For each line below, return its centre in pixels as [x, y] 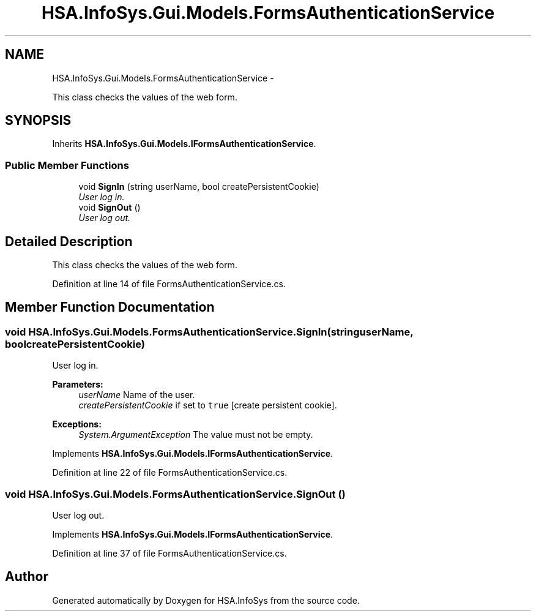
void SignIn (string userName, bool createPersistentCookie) [199, 187]
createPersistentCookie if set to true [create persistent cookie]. [208, 405]
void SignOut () [110, 208]
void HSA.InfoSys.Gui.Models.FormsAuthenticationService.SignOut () [175, 494]
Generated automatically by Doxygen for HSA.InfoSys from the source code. [206, 600]
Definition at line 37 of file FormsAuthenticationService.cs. [169, 553]
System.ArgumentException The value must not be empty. [196, 435]
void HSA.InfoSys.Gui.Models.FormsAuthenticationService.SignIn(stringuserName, [209, 332]
